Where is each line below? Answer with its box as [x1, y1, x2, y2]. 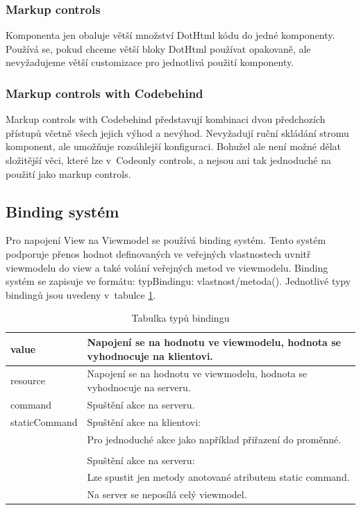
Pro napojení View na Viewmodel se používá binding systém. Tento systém [6, 233, 326, 247]
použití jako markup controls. [6, 166, 131, 181]
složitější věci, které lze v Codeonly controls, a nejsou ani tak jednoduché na [6, 153, 331, 167]
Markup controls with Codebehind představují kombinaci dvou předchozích [6, 112, 326, 126]
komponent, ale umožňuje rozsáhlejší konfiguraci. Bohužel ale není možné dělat [6, 139, 342, 154]
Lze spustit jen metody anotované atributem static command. [87, 470, 350, 484]
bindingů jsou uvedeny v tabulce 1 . [6, 287, 156, 302]
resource [10, 373, 45, 388]
